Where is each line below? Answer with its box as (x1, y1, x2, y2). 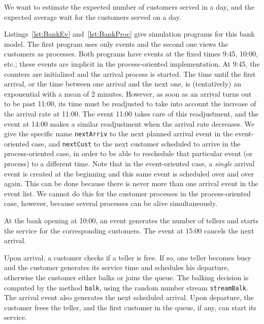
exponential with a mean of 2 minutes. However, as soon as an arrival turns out (4, 88, 252, 99)
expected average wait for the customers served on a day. (4, 11, 181, 22)
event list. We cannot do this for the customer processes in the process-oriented (4, 188, 251, 198)
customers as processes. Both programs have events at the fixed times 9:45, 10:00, (4, 48, 258, 59)
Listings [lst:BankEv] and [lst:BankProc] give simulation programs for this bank (4, 28, 255, 39)
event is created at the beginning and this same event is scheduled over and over (4, 168, 254, 179)
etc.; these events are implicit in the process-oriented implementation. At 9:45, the (4, 58, 260, 69)
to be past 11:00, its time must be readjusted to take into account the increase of (4, 98, 256, 109)
